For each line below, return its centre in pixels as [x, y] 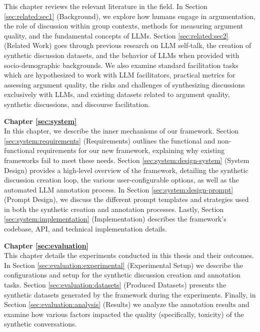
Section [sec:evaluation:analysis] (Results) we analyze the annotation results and [127, 304]
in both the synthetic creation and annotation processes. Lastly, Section [114, 209]
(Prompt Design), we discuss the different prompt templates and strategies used [126, 199]
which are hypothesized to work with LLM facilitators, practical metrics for [120, 75]
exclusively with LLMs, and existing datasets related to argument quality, [117, 94]
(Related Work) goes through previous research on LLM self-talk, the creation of [128, 45]
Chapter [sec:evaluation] [46, 245]
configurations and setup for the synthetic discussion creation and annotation [122, 275]
